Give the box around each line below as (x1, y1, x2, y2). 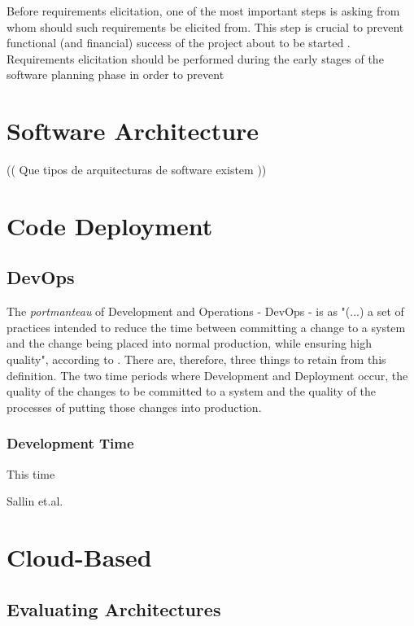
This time (7, 465, 55, 482)
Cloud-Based (7, 541, 152, 574)
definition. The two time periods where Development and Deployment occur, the (7, 366, 408, 383)
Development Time (7, 433, 134, 453)
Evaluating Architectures (7, 596, 221, 621)
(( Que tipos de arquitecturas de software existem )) (7, 161, 267, 178)
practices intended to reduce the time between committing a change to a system (7, 318, 406, 335)
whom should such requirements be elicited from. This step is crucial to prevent (7, 18, 404, 35)
